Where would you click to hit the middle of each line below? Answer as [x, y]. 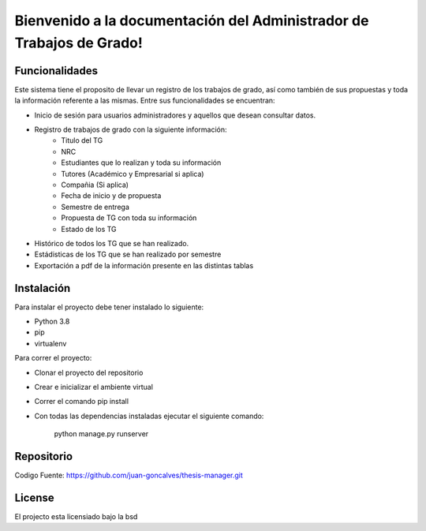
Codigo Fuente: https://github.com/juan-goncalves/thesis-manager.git [129, 475]
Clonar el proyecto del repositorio [89, 372]
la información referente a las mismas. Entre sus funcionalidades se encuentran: [145, 101]
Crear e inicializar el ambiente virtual [94, 387]
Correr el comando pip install [82, 402]
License [34, 497]
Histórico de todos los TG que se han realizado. [112, 243]
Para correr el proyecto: [53, 358]
